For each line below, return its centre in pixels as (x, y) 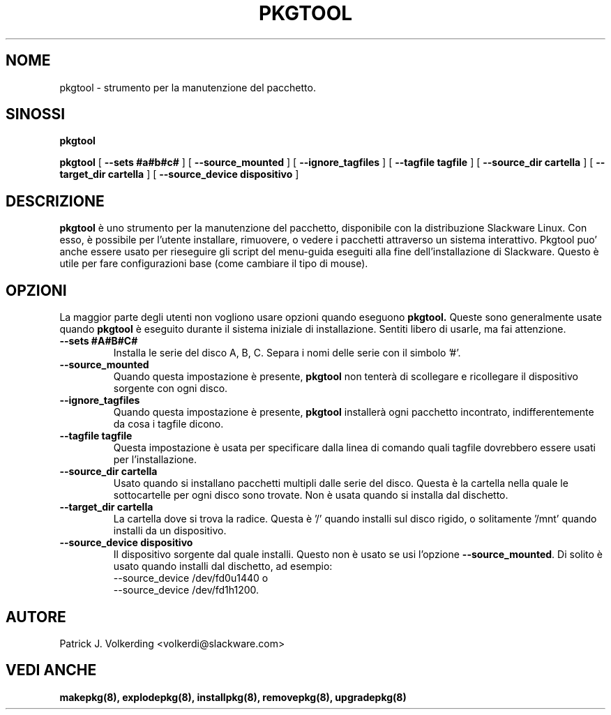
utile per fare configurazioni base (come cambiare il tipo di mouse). (214, 264)
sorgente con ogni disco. (171, 389)
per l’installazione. (155, 460)
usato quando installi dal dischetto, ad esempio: (223, 566)
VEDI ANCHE (51, 670)
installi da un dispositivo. (170, 531)
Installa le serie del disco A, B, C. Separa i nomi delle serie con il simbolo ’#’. (287, 353)
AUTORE (36, 617)
